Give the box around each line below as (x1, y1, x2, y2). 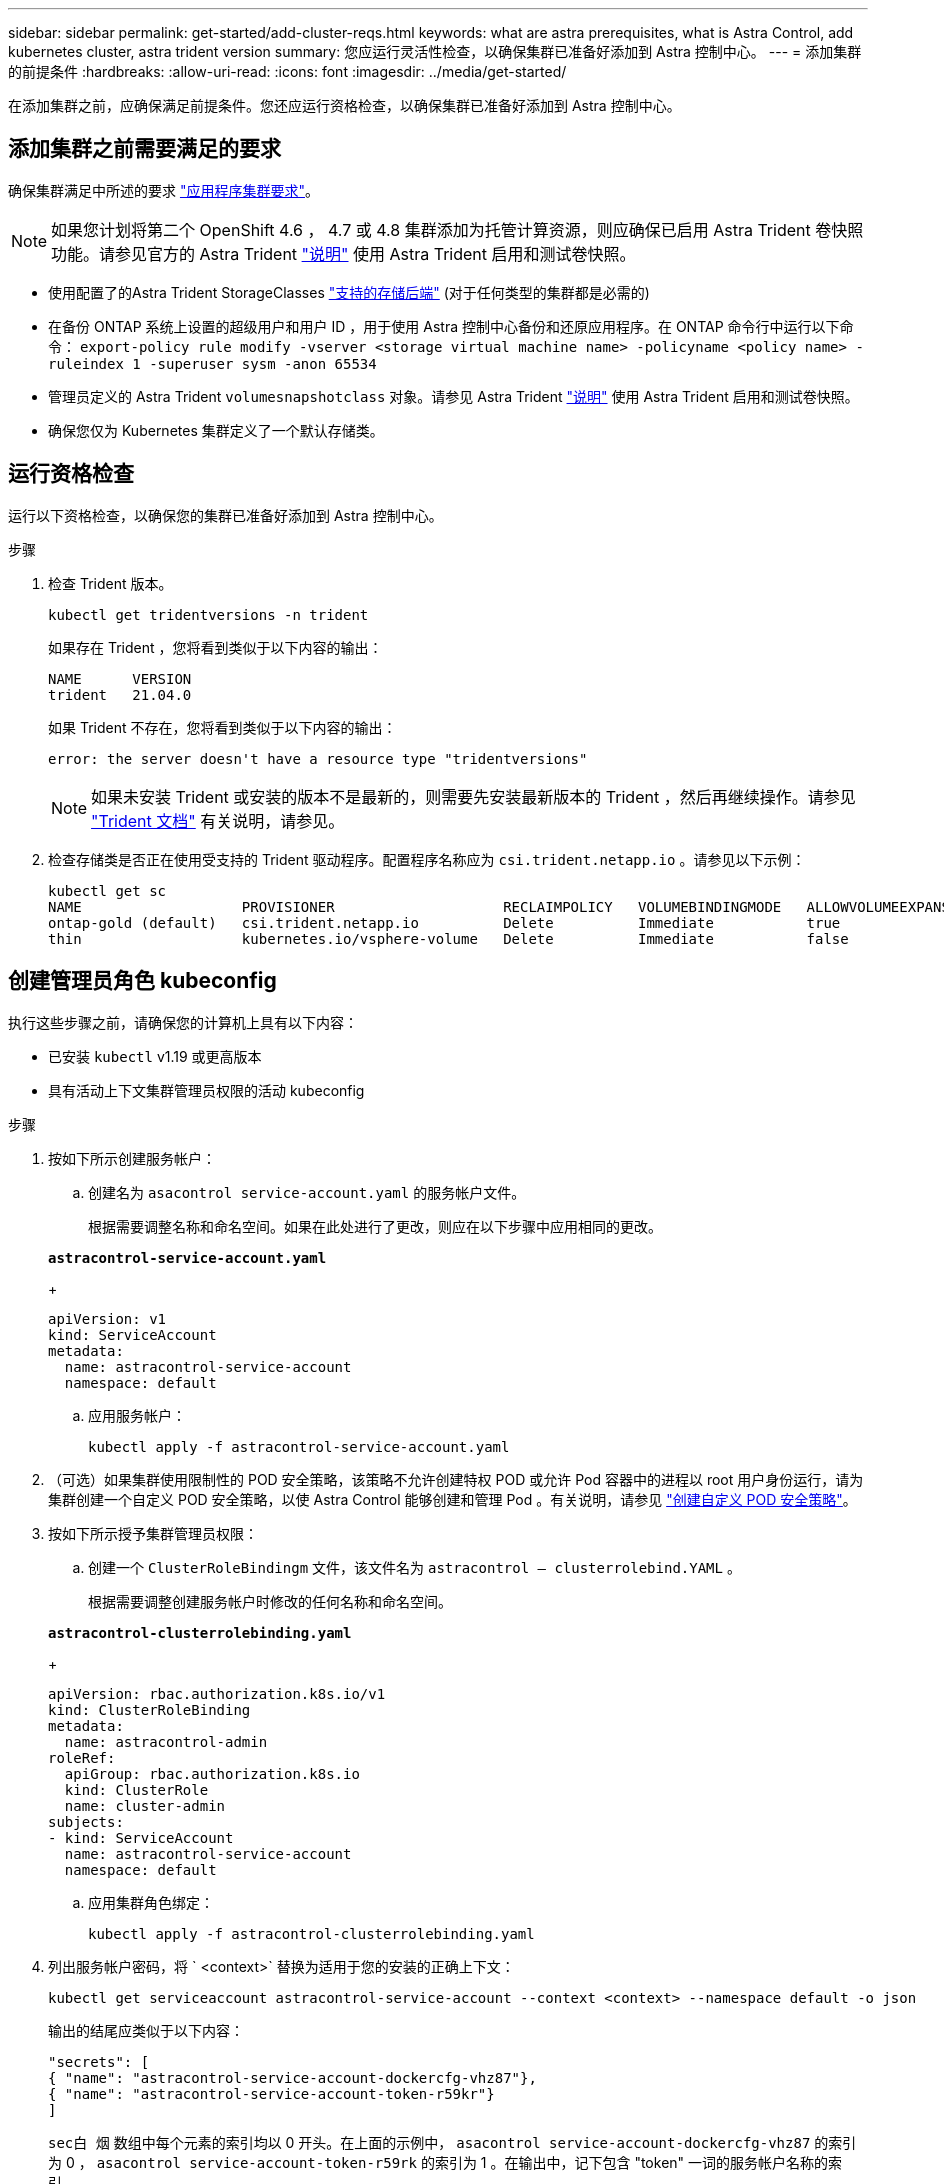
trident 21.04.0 (48, 686, 192, 703)
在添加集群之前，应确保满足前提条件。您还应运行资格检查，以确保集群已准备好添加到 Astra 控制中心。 (8, 97, 681, 114)
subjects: (48, 1813, 124, 1830)
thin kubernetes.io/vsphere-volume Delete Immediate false (48, 930, 849, 947)
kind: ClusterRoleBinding (48, 1701, 251, 1718)
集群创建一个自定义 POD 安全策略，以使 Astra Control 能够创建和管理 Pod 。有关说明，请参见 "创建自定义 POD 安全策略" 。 (48, 1490, 857, 1508)
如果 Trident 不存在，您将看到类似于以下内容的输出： (48, 718, 397, 736)
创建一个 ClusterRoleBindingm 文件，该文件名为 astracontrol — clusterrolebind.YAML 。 (88, 1558, 741, 1576)
